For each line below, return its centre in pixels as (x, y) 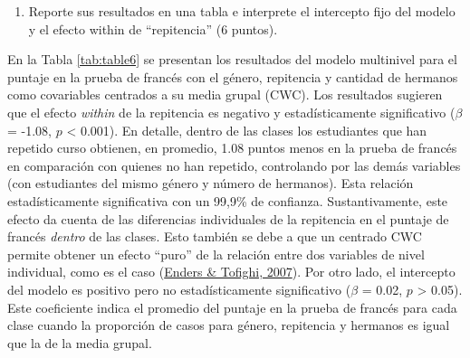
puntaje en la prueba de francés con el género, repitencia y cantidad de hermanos (233, 76)
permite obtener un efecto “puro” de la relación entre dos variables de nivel (216, 254)
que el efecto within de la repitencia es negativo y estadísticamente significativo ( (231, 112)
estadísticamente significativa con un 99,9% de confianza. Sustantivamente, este (228, 200)
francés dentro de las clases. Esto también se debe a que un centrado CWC (215, 236)
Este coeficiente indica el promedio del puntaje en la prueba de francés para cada (232, 307)
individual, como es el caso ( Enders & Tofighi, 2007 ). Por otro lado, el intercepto (231, 272)
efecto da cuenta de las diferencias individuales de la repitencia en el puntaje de (228, 218)
